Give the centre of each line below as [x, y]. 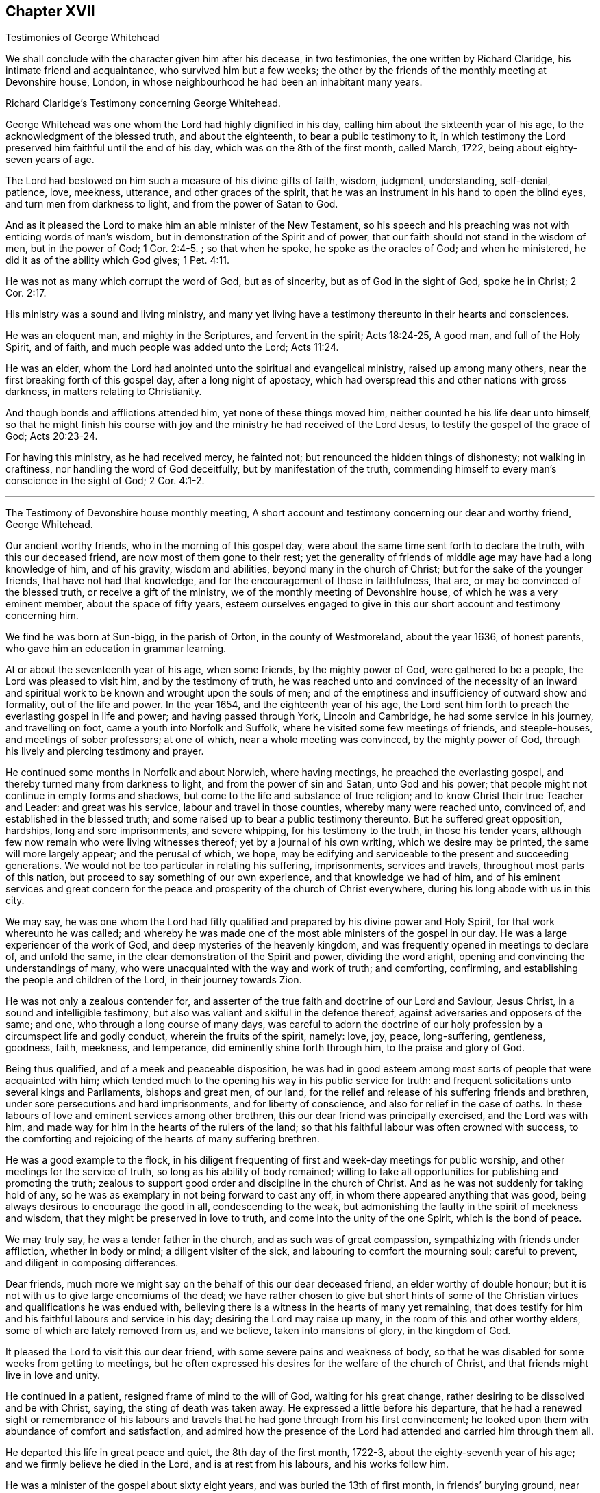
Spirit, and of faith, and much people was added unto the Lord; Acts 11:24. [172, 347]
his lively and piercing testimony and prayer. [105, 751]
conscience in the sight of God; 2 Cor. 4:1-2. [105, 481]
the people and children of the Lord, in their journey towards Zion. [154, 980]
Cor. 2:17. [26, 293]
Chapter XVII [50, 11]
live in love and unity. [53, 1375]
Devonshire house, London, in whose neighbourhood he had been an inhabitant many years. [214, 82]
